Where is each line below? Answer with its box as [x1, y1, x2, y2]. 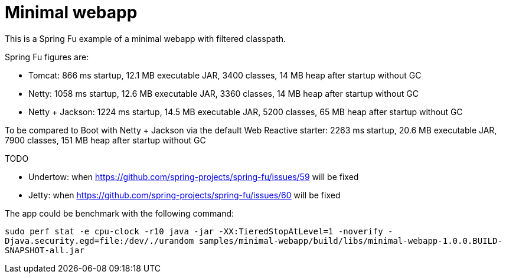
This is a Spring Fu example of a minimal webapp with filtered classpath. [5, 33, 286, 44]
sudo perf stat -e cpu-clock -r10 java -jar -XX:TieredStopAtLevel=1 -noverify [5, 226, 383, 236]
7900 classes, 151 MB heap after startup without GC [5, 135, 206, 145]
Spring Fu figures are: [5, 51, 89, 62]
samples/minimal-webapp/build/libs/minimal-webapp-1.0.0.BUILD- [198, 236, 502, 246]
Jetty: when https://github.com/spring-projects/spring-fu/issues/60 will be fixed [28, 189, 341, 200]
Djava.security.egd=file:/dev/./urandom [5, 236, 194, 246]
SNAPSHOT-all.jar [5, 245, 84, 255]
